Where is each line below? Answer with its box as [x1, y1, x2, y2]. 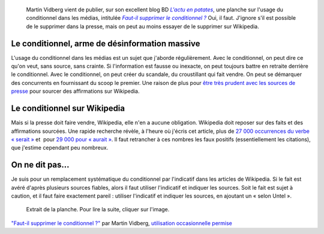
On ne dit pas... [11, 160, 70, 170]
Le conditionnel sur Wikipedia [11, 104, 125, 114]
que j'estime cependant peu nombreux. [11, 144, 109, 151]
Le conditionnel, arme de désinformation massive [11, 38, 200, 48]
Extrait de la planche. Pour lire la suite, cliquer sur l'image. [26, 206, 170, 213]
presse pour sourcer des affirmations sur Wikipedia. [11, 87, 140, 95]
